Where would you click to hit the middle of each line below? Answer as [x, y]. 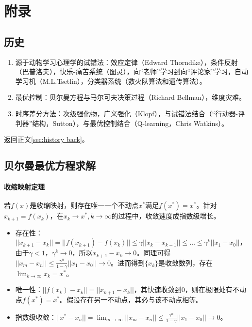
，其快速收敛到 [158, 289]
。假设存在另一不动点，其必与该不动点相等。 [131, 299]
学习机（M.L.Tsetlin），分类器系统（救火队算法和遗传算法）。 [111, 81]
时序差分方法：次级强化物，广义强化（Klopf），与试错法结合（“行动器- [126, 113]
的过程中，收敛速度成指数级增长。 [166, 216]
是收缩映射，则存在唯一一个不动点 [84, 205]
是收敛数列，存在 [186, 262]
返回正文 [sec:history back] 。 [46, 139]
